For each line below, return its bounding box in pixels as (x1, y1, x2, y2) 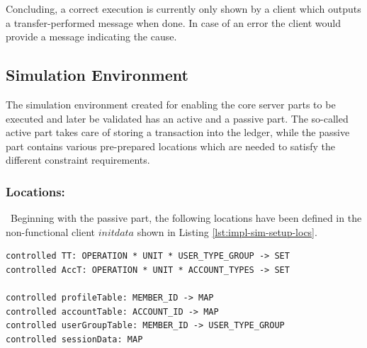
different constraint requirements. (6, 152, 150, 167)
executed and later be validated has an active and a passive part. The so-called (6, 111, 349, 125)
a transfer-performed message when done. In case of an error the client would (6, 15, 341, 30)
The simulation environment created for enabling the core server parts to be (6, 96, 336, 111)
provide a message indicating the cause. (6, 29, 177, 44)
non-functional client (6, 224, 96, 239)
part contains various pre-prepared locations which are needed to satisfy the (6, 138, 335, 153)
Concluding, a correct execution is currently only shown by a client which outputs (6, 1, 361, 16)
